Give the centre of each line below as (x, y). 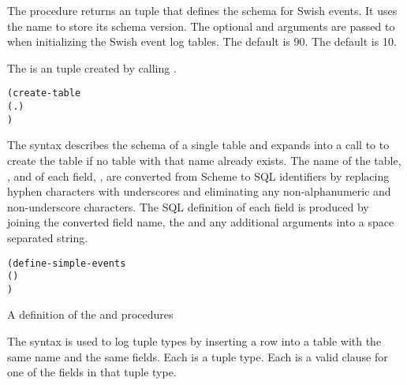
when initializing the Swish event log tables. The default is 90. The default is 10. (202, 41)
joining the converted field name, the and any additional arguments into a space (201, 222)
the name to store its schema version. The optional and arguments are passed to (201, 26)
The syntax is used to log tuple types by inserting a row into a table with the (194, 341)
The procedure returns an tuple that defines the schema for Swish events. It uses (202, 10)
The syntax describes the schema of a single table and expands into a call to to (198, 145)
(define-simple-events (67, 263)
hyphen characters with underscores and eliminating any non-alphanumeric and (199, 191)
